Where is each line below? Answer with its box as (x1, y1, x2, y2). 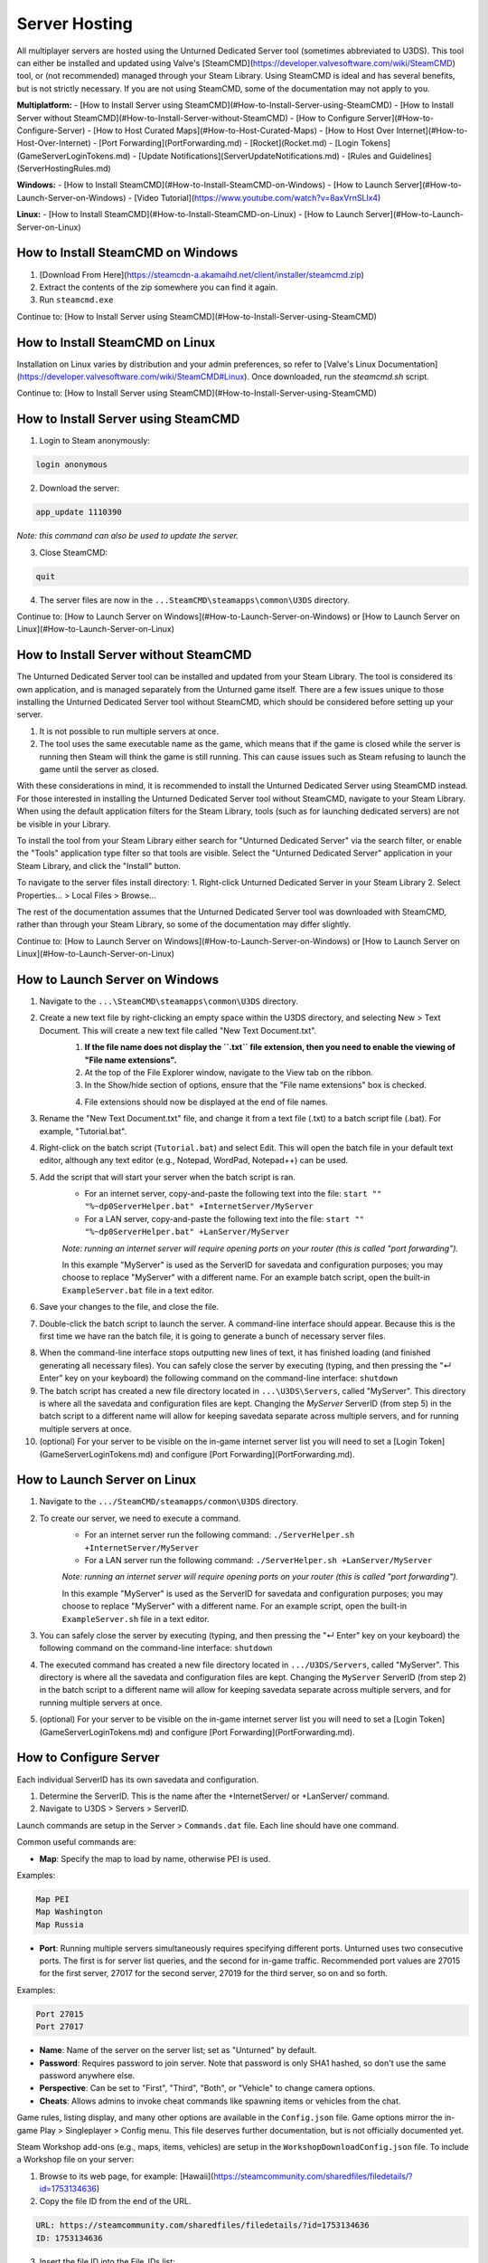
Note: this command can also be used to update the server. (16, 530, 239, 541)
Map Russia (35, 1919, 84, 1930)
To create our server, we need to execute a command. (39, 1513, 241, 1523)
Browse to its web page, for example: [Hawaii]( (39, 2171, 214, 2182)
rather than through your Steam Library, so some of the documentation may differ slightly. (16, 919, 352, 930)
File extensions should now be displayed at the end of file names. (84, 1096, 329, 1107)
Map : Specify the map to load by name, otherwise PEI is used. (39, 1853, 271, 1864)
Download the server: (39, 482, 120, 493)
